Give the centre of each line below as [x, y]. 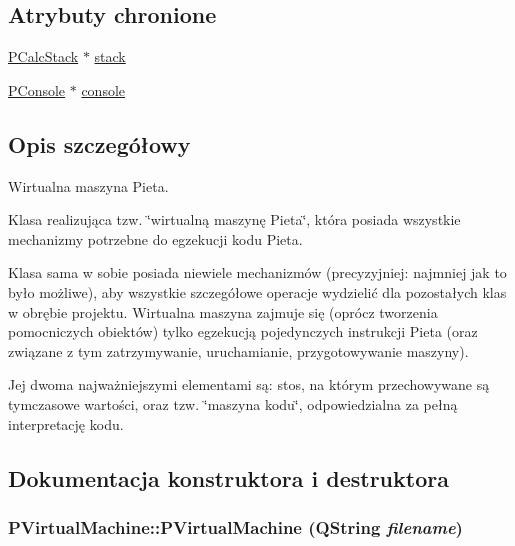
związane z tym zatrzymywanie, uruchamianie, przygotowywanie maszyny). [238, 350]
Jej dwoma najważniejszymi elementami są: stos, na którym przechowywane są [249, 384]
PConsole [37, 89]
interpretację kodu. [66, 423]
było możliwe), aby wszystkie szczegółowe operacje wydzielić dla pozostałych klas [257, 291]
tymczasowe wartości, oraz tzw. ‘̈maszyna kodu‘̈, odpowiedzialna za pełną [233, 403]
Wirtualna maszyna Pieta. [88, 185]
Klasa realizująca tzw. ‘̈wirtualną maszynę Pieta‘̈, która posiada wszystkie [234, 219]
